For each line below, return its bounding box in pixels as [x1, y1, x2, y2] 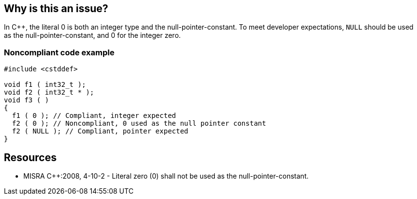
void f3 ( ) [4, 96, 49, 104]
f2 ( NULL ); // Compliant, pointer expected [12, 127, 189, 135]
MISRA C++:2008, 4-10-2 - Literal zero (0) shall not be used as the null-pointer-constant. [23, 172, 309, 181]
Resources [4, 151, 57, 164]
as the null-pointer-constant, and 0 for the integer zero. [4, 31, 181, 40]
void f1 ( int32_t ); [4, 81, 86, 89]
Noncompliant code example [4, 47, 115, 57]
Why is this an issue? [4, 2, 108, 15]
